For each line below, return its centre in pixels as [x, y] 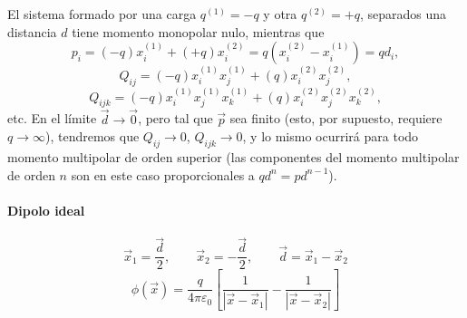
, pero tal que [175, 118]
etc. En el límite [52, 118]
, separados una [403, 14]
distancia [32, 31]
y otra [280, 14]
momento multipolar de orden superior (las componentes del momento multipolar [233, 157]
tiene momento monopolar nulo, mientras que [198, 31]
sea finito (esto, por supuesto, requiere [336, 118]
